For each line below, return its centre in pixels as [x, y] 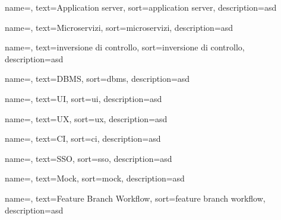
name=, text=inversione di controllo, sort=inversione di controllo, [125, 47]
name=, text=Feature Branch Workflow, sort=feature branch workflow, [135, 198]
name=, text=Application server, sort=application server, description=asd [141, 7]
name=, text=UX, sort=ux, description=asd [86, 118]
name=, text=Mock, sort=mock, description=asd [95, 178]
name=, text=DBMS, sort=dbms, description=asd [97, 79]
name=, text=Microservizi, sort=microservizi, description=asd [119, 27]
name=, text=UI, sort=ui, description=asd [83, 98]
